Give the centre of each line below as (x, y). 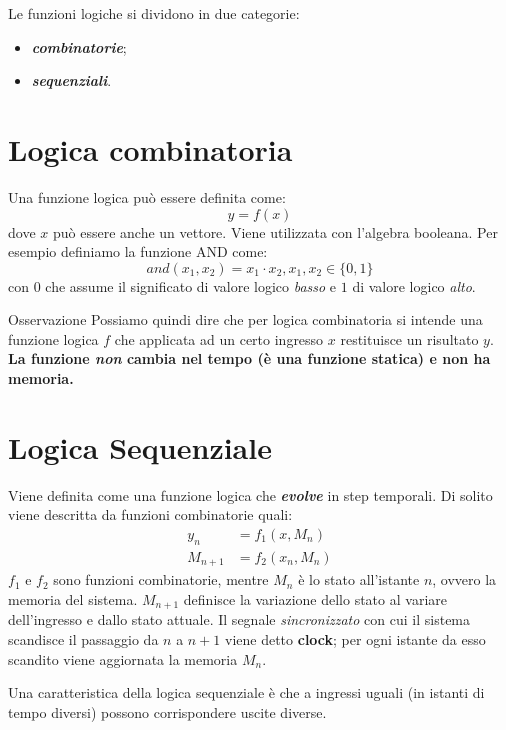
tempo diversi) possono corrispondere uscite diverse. (167, 711)
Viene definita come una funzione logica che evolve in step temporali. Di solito (250, 494)
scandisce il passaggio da (83, 638)
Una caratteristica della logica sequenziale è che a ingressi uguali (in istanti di (246, 692)
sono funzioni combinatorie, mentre (161, 579)
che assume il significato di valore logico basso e (191, 285)
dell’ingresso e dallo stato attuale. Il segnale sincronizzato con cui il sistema (239, 619)
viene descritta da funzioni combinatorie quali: (150, 514)
